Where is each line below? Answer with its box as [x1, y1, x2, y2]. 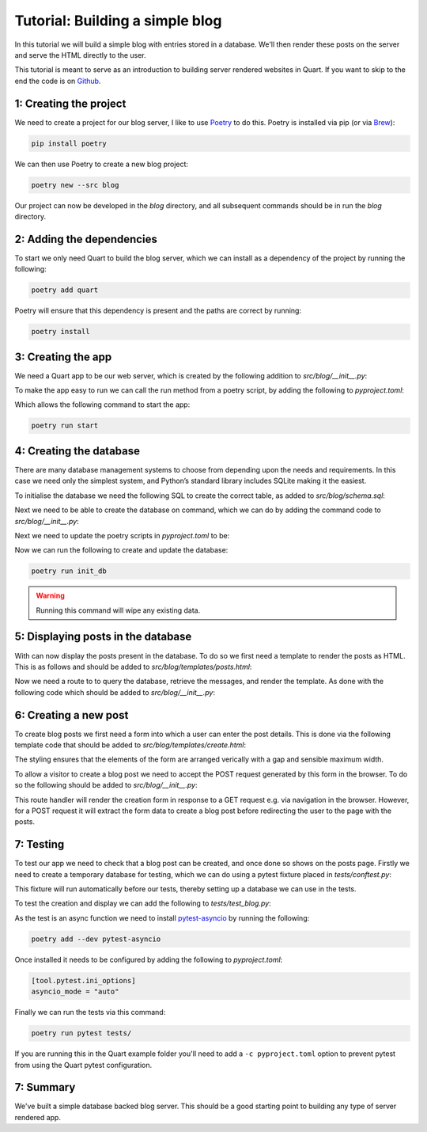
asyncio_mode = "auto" [31, 987, 119, 997]
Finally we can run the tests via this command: [14, 1008, 166, 1017]
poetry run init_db [31, 567, 107, 575]
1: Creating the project [14, 97, 127, 110]
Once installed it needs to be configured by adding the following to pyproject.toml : [14, 955, 283, 964]
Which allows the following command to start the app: [14, 400, 191, 409]
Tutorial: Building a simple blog [14, 12, 222, 29]
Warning [36, 591, 65, 601]
